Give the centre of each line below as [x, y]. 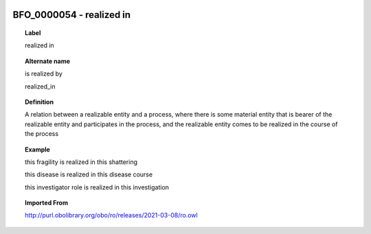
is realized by [44, 74]
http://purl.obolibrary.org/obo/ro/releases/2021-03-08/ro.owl [112, 215]
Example [38, 149]
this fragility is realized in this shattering [81, 162]
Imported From [47, 203]
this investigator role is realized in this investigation [97, 187]
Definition [40, 102]
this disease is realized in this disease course [89, 174]
